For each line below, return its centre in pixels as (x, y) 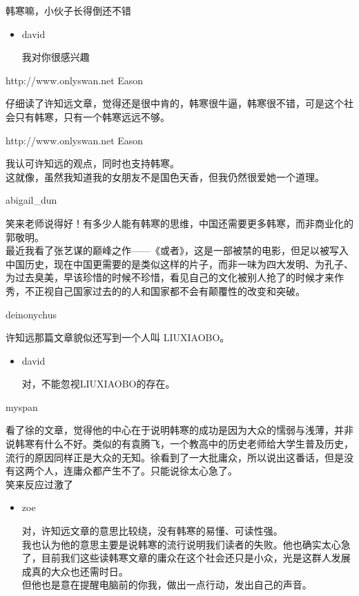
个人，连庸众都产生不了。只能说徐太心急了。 (136, 471)
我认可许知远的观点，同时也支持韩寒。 (93, 163)
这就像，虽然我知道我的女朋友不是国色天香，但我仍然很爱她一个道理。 (165, 176)
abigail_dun (31, 200)
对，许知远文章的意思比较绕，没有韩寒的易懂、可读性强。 (152, 531)
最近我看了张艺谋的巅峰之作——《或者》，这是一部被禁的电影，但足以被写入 (177, 250)
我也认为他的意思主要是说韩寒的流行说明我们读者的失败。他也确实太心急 (186, 544)
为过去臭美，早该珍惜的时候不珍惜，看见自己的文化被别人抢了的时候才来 (170, 277)
